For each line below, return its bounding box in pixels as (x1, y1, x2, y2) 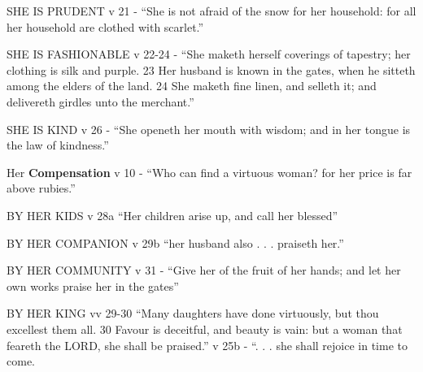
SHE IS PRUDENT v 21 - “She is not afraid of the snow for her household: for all (7, 2, 416, 19)
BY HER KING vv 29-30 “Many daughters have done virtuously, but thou (7, 305, 379, 322)
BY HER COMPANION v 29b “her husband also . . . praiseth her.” (7, 234, 344, 251)
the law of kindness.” (7, 136, 109, 154)
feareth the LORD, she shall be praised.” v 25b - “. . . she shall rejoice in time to (7, 336, 408, 353)
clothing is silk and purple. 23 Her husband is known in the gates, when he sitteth (7, 61, 416, 78)
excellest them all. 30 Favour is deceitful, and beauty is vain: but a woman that (7, 320, 403, 337)
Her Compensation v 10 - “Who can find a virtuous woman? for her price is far (7, 163, 412, 180)
